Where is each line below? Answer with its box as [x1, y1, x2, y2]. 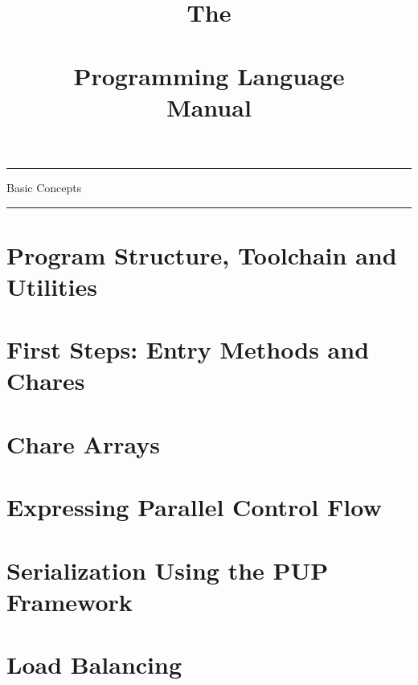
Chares [6, 364, 85, 397]
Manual [166, 90, 252, 123]
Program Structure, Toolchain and [6, 238, 397, 271]
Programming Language [73, 59, 345, 92]
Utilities [6, 269, 98, 302]
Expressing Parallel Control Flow [6, 490, 382, 523]
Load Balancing [6, 648, 182, 681]
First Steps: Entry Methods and [6, 333, 370, 366]
